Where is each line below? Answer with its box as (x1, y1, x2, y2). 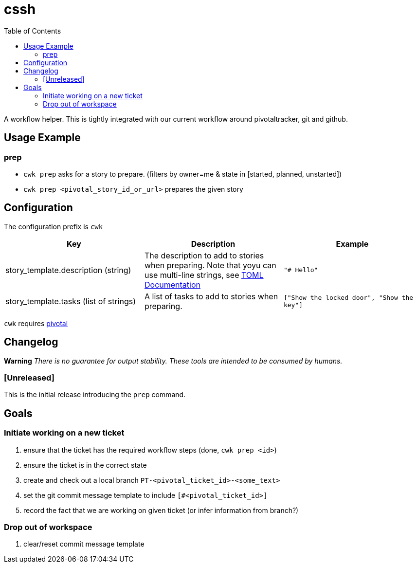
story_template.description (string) (5, 265, 131, 275)
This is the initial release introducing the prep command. (4, 390, 186, 399)
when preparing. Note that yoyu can (144, 260, 276, 270)
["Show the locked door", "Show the (283, 293, 414, 301)
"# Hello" (283, 266, 318, 274)
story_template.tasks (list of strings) (5, 296, 136, 306)
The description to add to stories (144, 250, 264, 260)
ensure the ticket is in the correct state (23, 460, 147, 469)
